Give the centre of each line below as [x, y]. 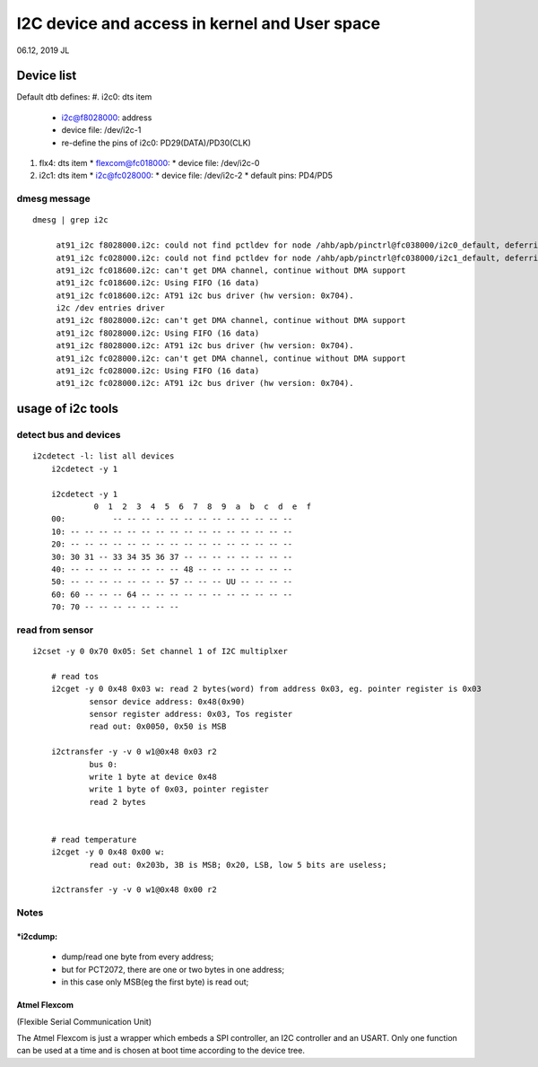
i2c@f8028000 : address [107, 118]
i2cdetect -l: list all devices [104, 456]
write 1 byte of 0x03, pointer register [179, 789]
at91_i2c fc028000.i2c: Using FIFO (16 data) [158, 371]
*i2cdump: [37, 937]
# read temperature [94, 840]
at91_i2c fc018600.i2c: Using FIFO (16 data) [158, 283]
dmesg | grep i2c [70, 220]
